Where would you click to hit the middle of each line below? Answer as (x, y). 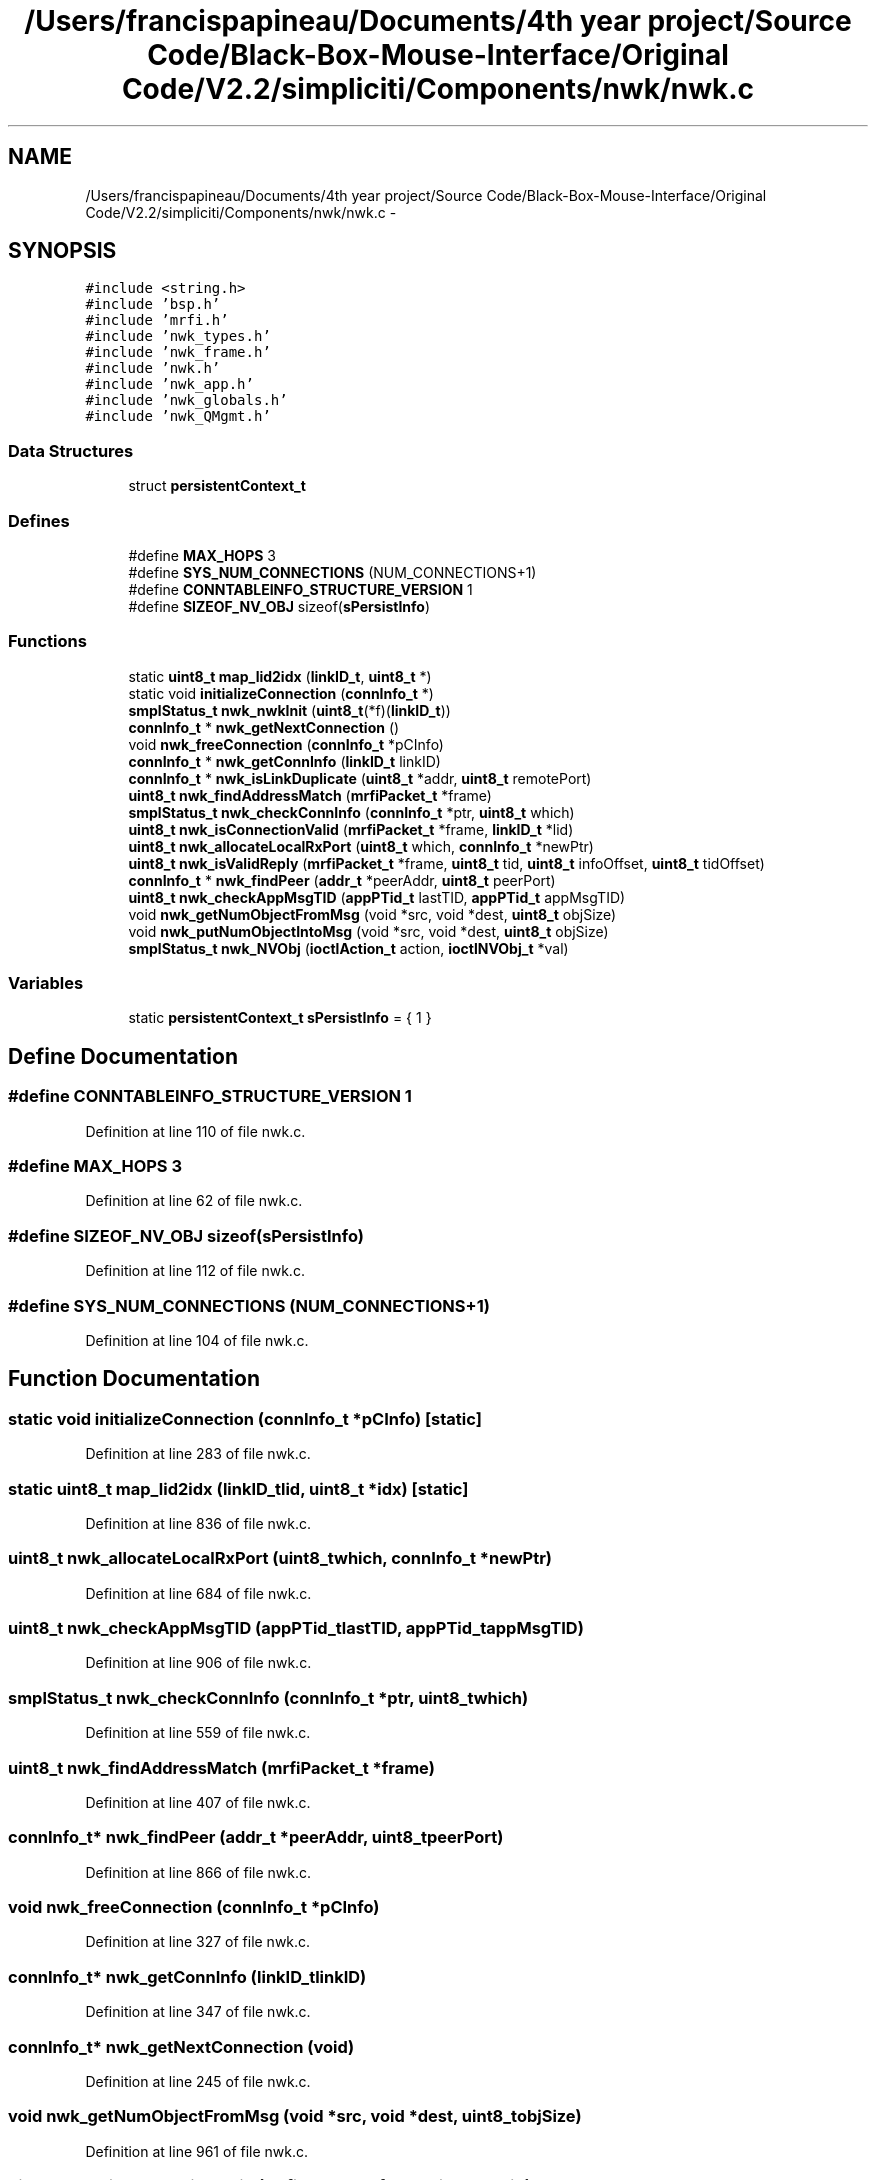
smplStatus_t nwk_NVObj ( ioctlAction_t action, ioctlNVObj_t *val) (348, 948)
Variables (46, 983)
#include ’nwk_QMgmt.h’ (178, 416)
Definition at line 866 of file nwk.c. (198, 1872)
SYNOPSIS (62, 251)
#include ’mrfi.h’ (157, 320)
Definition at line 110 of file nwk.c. (195, 1131)
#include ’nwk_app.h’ (169, 384)
